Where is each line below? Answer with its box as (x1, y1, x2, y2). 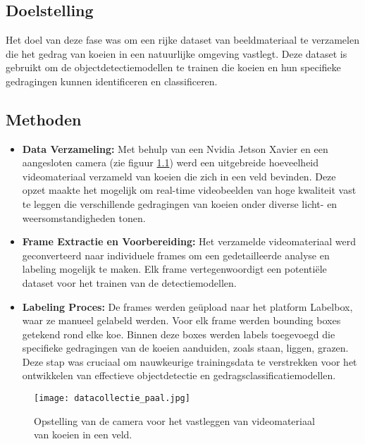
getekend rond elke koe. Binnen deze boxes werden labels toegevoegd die (22, 326, 335, 341)
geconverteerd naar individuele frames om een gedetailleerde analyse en (22, 247, 330, 262)
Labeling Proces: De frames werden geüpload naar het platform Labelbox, (22, 299, 353, 314)
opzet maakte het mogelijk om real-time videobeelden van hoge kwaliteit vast (22, 183, 357, 197)
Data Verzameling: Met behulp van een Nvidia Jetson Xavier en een (22, 141, 328, 156)
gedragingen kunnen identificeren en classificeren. (6, 73, 218, 88)
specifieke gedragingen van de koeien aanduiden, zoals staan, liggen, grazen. (22, 340, 349, 355)
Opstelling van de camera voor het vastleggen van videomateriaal (34, 413, 315, 428)
